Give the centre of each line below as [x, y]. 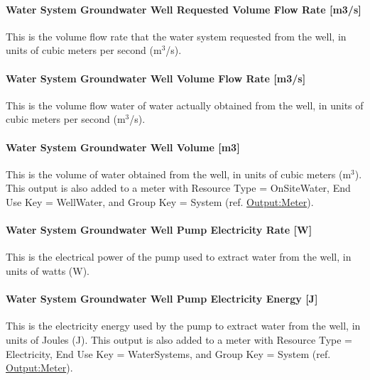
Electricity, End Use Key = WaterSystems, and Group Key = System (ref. [168, 353]
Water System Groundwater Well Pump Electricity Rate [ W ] [159, 230]
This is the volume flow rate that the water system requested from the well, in [176, 36]
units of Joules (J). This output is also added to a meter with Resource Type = [179, 339]
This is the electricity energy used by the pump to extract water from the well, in [183, 326]
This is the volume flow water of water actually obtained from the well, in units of [185, 105]
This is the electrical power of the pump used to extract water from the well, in [179, 257]
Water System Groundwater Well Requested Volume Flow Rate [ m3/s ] [184, 9]
